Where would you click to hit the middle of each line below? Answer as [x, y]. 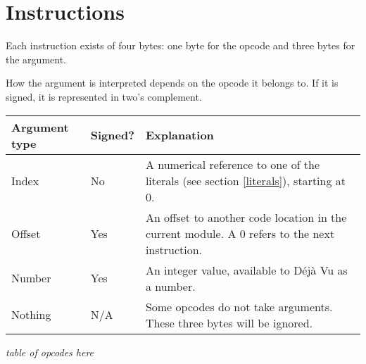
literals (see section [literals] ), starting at [246, 180]
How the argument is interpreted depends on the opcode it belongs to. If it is [172, 83]
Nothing [31, 314]
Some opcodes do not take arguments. [239, 306]
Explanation [179, 135]
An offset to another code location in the [246, 217]
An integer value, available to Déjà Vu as [246, 270]
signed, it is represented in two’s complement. [104, 96]
